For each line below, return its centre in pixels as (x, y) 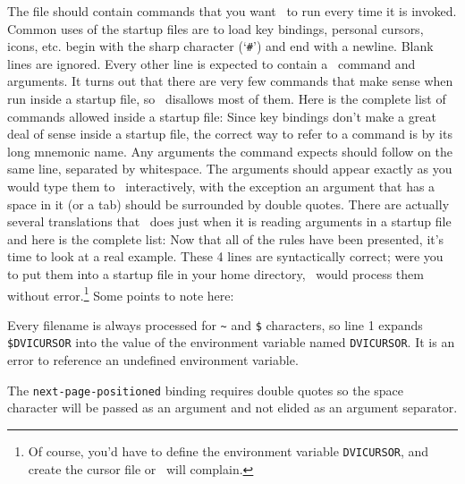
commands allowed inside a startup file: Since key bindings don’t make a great (222, 116)
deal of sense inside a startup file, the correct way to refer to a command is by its (230, 134)
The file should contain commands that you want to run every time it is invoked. (232, 11)
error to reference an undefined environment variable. (153, 360)
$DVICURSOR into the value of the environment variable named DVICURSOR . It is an (231, 342)
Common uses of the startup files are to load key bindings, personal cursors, (216, 28)
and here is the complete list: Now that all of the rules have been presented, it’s (226, 238)
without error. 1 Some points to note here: (121, 293)
